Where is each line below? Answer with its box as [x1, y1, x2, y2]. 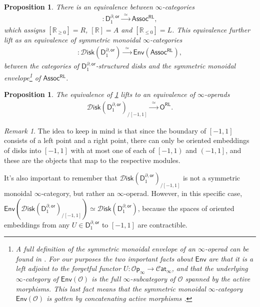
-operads [204, 89, 230, 99]
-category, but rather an [41, 188, 115, 198]
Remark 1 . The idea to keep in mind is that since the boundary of [4, 125, 206, 135]
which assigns [4, 24, 45, 34]
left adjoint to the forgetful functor [15, 263, 121, 273]
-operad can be [204, 243, 249, 254]
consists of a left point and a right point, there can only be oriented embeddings [4, 135, 249, 145]
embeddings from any [4, 219, 70, 229]
